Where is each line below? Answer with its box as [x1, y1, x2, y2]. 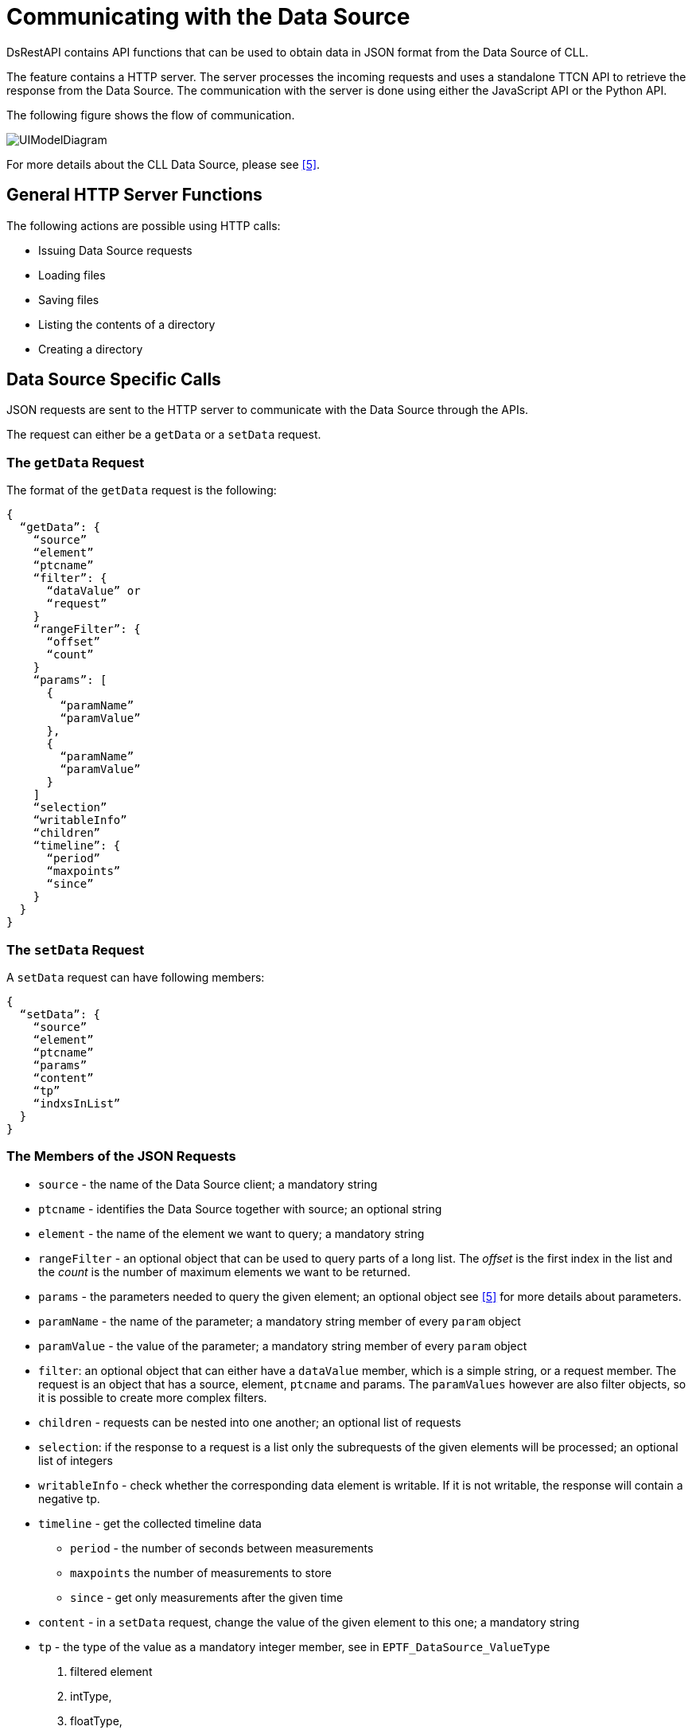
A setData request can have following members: [6, 970, 265, 984]
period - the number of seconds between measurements [70, 1541, 374, 1555]
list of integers [38, 1453, 113, 1467]
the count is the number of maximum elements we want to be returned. [38, 1264, 410, 1279]
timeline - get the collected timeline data [38, 1516, 262, 1530]
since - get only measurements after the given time [70, 1590, 344, 1604]
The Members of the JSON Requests [6, 1148, 236, 1165]
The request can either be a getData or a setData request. [6, 428, 321, 442]
